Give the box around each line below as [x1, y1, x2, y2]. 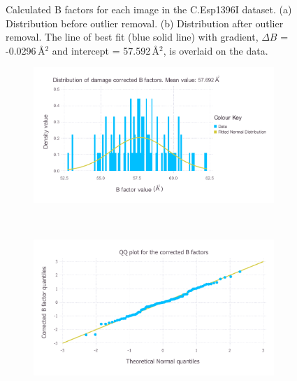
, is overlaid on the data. [163, 43, 268, 57]
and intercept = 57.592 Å [52, 43, 160, 57]
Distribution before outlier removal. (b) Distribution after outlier [6, 15, 284, 30]
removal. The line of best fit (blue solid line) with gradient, [6, 29, 259, 44]
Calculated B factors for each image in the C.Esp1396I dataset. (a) [6, 2, 292, 16]
